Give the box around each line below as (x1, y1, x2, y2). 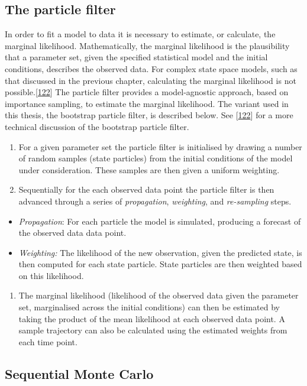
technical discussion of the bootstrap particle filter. (5, 120, 189, 132)
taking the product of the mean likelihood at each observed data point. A (18, 312, 285, 325)
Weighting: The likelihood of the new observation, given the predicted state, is (18, 246, 302, 258)
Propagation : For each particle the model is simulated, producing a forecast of (18, 215, 301, 227)
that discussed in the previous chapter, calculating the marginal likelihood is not (5, 74, 296, 86)
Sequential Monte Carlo (5, 364, 154, 382)
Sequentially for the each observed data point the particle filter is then (18, 183, 274, 196)
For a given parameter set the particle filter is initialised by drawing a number (18, 140, 302, 153)
